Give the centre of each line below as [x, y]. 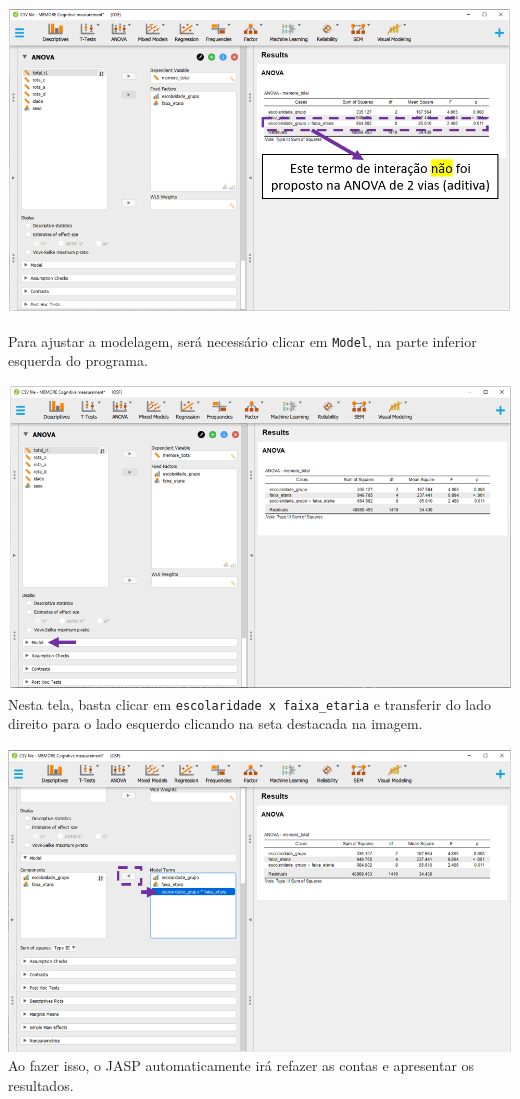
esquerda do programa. [78, 360]
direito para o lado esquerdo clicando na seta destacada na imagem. [215, 723]
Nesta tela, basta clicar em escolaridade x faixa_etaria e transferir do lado [249, 703]
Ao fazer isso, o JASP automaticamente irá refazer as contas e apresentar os [241, 1065]
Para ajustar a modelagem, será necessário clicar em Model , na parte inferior [242, 340]
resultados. [41, 1084]
